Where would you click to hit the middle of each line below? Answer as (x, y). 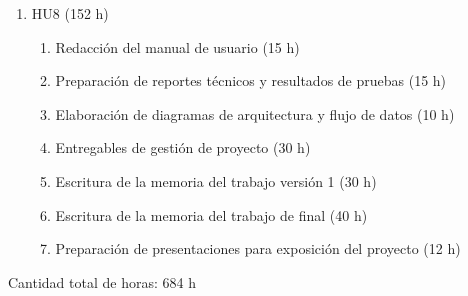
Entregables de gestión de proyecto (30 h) (183, 147)
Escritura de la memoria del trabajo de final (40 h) (211, 214)
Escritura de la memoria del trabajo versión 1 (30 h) (216, 180)
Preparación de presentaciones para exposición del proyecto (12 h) (258, 248)
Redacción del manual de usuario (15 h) (177, 46)
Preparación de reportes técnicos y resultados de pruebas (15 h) (251, 80)
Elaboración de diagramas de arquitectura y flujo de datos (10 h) (255, 113)
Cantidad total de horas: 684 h (102, 281)
